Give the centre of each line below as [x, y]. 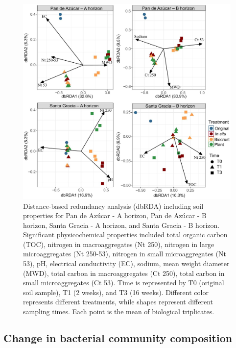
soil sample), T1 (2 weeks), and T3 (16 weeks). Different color [116, 292]
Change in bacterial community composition [118, 338]
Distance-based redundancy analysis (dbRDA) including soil [113, 206]
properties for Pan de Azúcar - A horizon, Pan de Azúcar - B [115, 215]
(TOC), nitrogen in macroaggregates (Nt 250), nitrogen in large [119, 244]
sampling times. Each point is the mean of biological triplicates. [119, 311]
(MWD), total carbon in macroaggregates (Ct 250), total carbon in [124, 273]
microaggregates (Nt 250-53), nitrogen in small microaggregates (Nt [125, 254]
